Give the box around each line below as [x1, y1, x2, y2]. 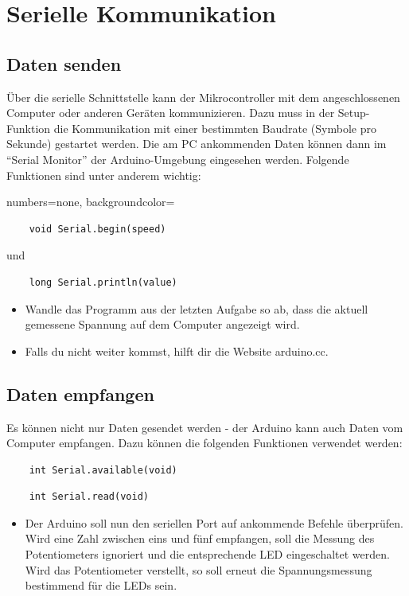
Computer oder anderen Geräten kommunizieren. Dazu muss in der [6, 104, 335, 121]
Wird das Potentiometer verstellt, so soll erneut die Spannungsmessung [25, 561, 372, 578]
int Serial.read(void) [29, 491, 149, 503]
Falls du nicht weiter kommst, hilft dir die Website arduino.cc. [25, 342, 329, 359]
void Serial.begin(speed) [29, 223, 166, 235]
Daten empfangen [6, 381, 154, 406]
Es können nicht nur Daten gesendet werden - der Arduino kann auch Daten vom [6, 419, 403, 435]
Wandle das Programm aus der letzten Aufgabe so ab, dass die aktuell [25, 300, 368, 317]
